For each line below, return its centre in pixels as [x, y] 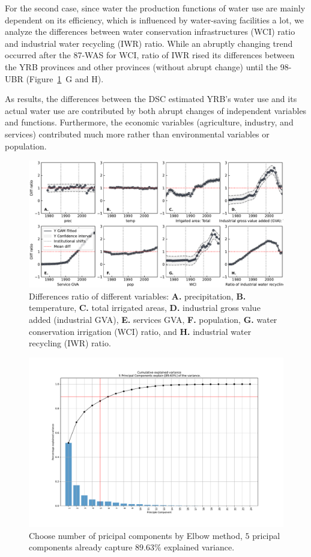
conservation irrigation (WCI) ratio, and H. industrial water [140, 331]
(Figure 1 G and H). [65, 78]
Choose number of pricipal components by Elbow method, [136, 535]
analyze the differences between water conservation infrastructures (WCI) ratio [150, 32]
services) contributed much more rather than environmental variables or [137, 134]
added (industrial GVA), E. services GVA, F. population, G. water [153, 319]
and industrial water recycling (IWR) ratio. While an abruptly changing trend [149, 43]
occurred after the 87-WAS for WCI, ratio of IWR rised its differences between [150, 55]
